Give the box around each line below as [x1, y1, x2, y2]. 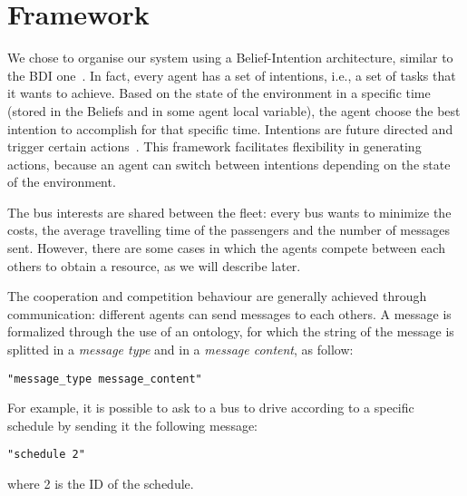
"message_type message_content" [7, 372, 202, 385]
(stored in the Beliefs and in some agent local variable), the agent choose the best [7, 101, 461, 120]
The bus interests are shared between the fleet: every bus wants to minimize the [7, 202, 452, 221]
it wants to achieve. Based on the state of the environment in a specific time [7, 83, 431, 102]
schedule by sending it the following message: [7, 415, 258, 434]
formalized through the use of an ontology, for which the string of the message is [7, 322, 454, 341]
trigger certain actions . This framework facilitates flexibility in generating [7, 137, 422, 156]
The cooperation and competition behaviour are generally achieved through [7, 287, 427, 306]
